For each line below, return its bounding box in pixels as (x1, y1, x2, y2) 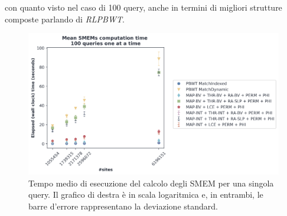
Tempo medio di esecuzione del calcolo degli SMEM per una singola (28, 176, 274, 189)
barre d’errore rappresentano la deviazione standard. (28, 199, 218, 212)
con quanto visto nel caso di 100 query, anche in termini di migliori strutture (5, 1, 282, 13)
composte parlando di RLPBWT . (5, 12, 125, 25)
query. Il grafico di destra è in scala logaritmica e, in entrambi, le (28, 188, 263, 201)
